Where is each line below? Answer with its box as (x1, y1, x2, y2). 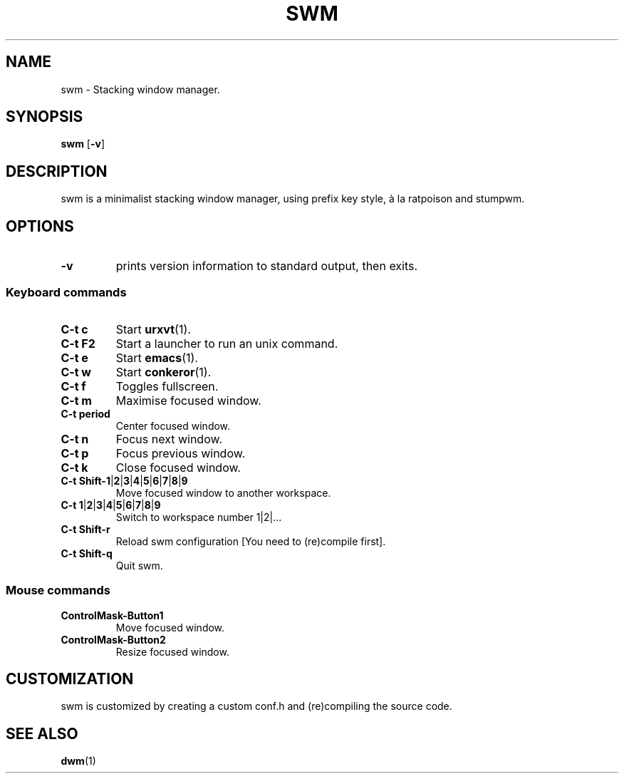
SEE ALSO (6, 724, 78, 743)
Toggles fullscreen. (115, 378, 219, 393)
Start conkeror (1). (115, 364, 212, 379)
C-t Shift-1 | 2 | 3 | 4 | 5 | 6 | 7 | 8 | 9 (61, 474, 188, 487)
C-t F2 (61, 336, 95, 351)
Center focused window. (115, 419, 231, 432)
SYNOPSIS (6, 108, 83, 126)
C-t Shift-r (61, 522, 110, 535)
